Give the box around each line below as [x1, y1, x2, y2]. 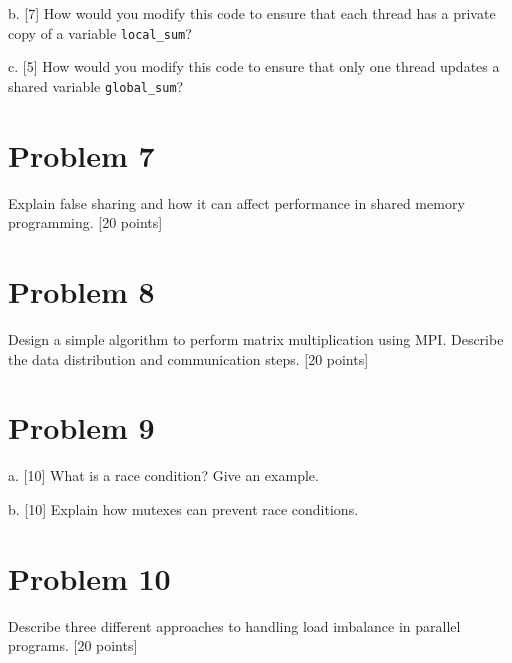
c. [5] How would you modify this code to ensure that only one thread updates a [8, 56, 500, 77]
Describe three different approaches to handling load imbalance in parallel [8, 615, 461, 636]
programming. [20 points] [8, 212, 163, 233]
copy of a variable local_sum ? [8, 22, 192, 43]
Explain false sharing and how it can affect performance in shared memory [8, 192, 465, 213]
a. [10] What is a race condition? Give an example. [8, 465, 319, 486]
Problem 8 [8, 271, 155, 311]
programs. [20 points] [8, 635, 138, 656]
